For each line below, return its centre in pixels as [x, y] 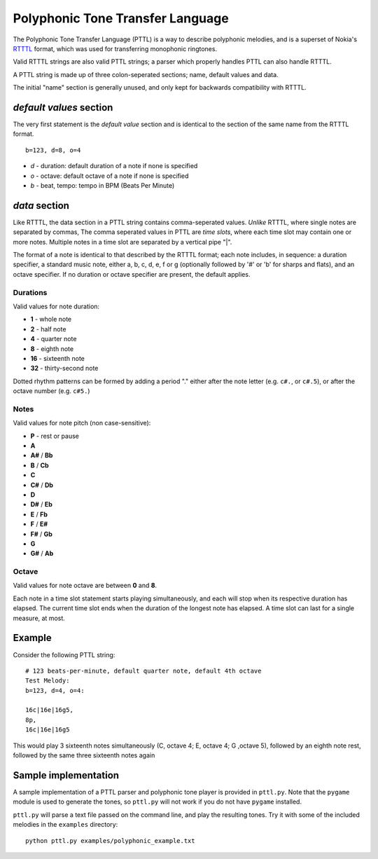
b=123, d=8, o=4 [53, 150]
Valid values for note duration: [56, 306]
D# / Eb [41, 504]
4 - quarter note [54, 339]
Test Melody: [48, 681]
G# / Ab [42, 554]
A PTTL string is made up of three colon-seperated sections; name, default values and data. [146, 74]
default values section [63, 108]
